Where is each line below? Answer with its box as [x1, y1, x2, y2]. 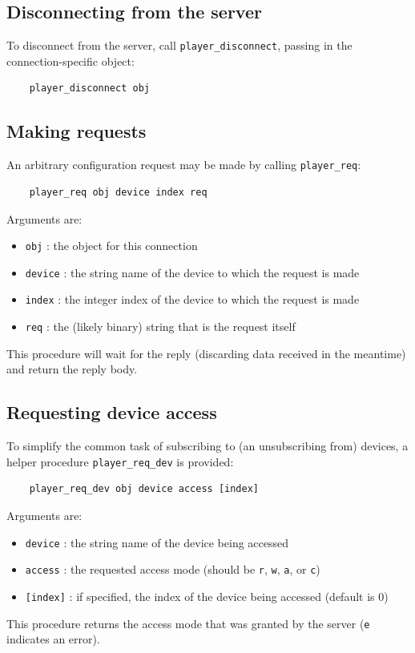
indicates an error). [6, 631, 100, 647]
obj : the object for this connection [25, 237, 198, 254]
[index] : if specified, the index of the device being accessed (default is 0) [25, 587, 389, 604]
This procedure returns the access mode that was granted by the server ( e [6, 615, 370, 631]
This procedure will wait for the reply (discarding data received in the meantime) [6, 345, 406, 361]
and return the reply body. [6, 361, 138, 377]
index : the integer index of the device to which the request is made [25, 291, 360, 308]
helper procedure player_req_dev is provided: [6, 453, 234, 470]
